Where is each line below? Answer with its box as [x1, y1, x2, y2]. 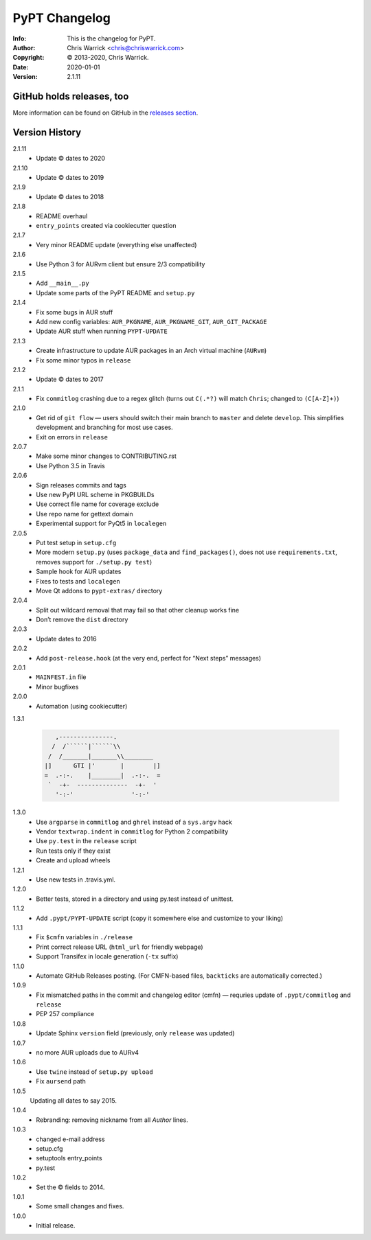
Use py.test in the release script [36, 837, 137, 845]
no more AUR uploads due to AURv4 [36, 1048, 139, 1057]
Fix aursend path [36, 1077, 86, 1086]
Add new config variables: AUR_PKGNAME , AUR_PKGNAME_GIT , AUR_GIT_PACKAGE [36, 317, 267, 325]
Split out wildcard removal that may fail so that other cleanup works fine [36, 606, 240, 614]
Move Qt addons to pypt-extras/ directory [36, 586, 163, 595]
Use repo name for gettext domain [36, 509, 133, 518]
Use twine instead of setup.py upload [36, 1068, 154, 1076]
